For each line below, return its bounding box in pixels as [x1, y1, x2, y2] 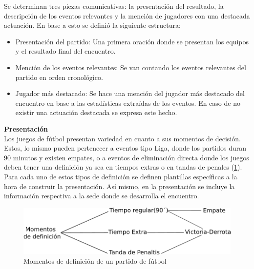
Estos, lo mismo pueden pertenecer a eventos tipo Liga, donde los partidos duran [4, 143, 247, 153]
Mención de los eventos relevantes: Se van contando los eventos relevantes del [15, 62, 246, 72]
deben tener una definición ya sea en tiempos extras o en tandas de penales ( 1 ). [4, 162, 242, 172]
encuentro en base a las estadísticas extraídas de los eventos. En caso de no [15, 97, 240, 108]
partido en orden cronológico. [15, 72, 103, 82]
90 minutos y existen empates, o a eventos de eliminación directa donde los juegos [4, 152, 249, 162]
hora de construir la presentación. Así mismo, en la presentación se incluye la [4, 181, 235, 191]
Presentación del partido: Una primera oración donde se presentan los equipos [15, 36, 249, 46]
